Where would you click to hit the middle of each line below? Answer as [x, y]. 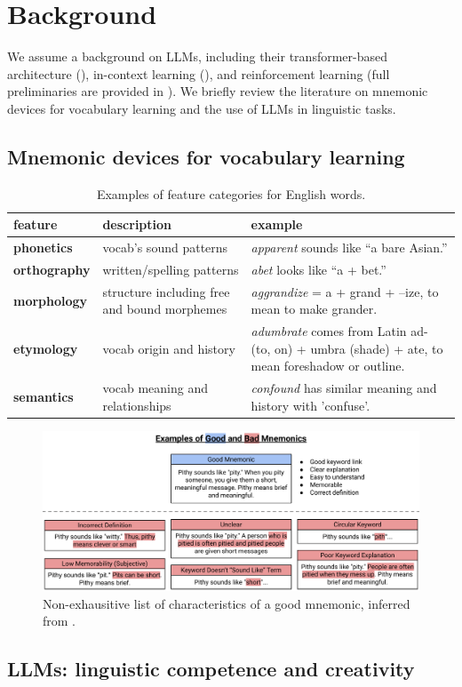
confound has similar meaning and [344, 388]
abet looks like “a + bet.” [319, 269]
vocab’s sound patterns [165, 248]
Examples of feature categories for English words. [231, 193]
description [137, 224]
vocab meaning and [155, 388]
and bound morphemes [165, 309]
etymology [46, 348]
